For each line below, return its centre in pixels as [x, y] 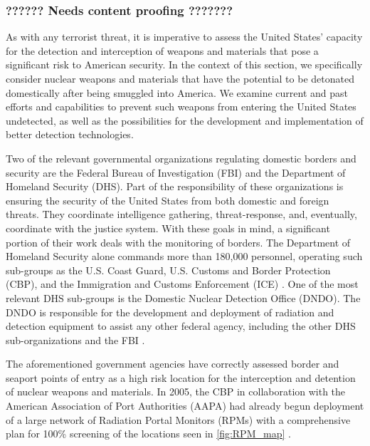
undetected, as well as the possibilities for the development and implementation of [185, 120]
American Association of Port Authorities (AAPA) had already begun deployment [185, 406]
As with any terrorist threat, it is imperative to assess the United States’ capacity [184, 37]
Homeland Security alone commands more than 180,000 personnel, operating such [184, 256]
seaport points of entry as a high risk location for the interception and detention [181, 377]
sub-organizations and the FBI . [75, 339]
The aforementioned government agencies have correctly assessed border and [173, 364]
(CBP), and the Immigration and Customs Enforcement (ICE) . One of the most [182, 284]
